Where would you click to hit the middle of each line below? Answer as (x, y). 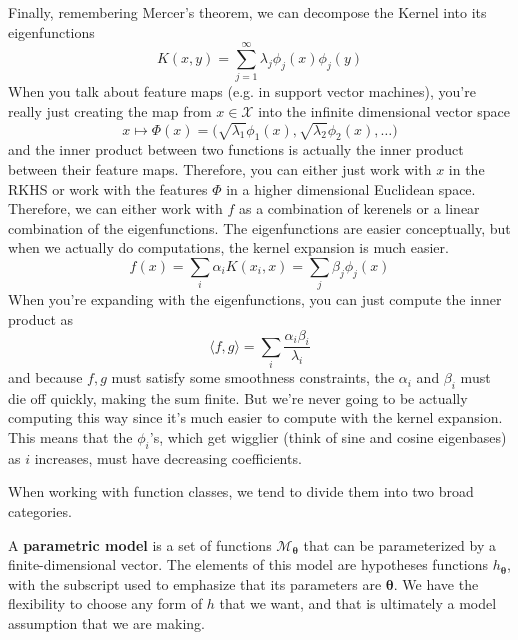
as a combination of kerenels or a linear (359, 208)
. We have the (436, 583)
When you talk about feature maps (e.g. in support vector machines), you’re (242, 91)
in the (466, 169)
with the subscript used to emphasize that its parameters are (195, 583)
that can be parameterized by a (400, 544)
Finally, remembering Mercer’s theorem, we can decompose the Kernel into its (247, 12)
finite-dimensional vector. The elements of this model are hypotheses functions (248, 564)
